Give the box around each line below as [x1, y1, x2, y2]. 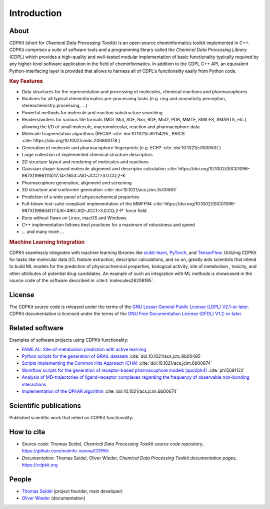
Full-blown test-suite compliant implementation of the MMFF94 [21, 200, 152, 206]
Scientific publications [9, 401, 81, 410]
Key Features [9, 78, 43, 85]
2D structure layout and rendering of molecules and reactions [21, 158, 149, 165]
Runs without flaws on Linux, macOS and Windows [21, 214, 127, 220]
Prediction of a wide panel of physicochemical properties [21, 193, 140, 200]
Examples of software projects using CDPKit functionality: [9, 337, 128, 343]
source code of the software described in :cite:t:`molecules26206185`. [9, 278, 154, 284]
